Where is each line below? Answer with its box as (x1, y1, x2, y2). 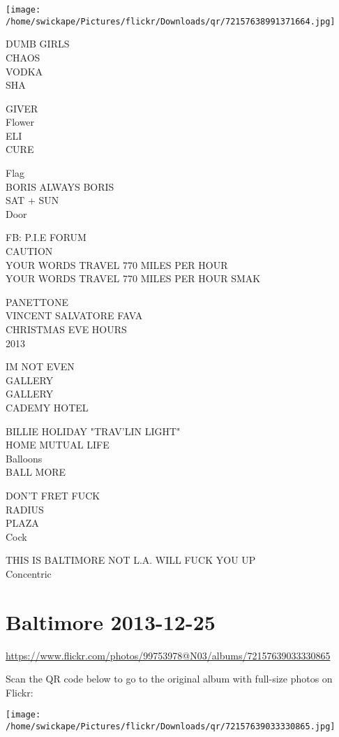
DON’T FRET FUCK (6, 488, 100, 502)
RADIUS (6, 502, 44, 516)
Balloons (6, 451, 43, 465)
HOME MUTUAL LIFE (6, 437, 110, 452)
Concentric (6, 566, 52, 581)
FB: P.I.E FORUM (6, 230, 86, 245)
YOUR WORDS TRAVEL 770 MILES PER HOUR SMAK (6, 271, 261, 286)
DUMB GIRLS (6, 36, 70, 51)
